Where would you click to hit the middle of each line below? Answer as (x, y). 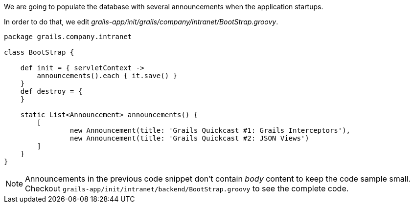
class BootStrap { (39, 52)
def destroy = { (51, 91)
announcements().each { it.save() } (107, 76)
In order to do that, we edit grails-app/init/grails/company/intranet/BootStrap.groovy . (141, 22)
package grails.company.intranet (68, 37)
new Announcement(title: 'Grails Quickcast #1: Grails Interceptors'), (210, 130)
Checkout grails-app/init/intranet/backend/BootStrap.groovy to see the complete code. (187, 188)
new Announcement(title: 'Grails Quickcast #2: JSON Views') (189, 138)
